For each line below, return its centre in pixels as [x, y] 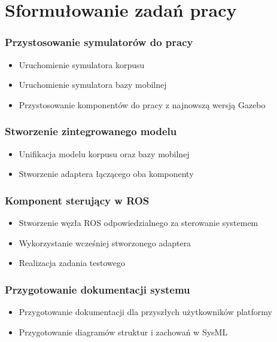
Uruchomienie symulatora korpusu [82, 64]
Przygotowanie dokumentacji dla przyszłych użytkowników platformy [145, 312]
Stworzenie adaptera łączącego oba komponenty [106, 174]
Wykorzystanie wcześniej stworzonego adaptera [105, 242]
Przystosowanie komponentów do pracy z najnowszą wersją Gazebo [142, 104]
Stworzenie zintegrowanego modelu [91, 131]
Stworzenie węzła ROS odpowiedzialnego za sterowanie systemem [138, 222]
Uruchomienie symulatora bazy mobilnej [93, 85]
